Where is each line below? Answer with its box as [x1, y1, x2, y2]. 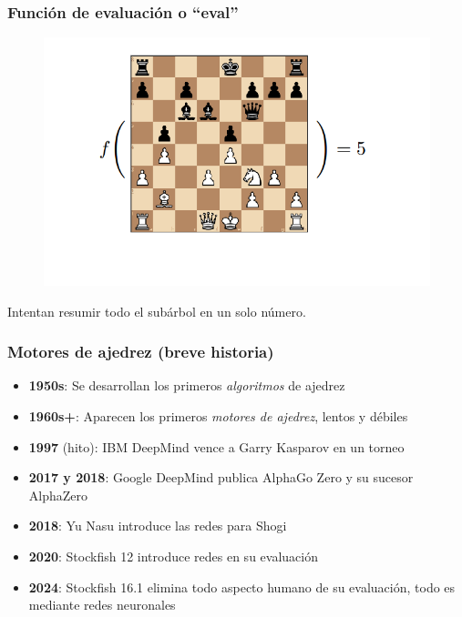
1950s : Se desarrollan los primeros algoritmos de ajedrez [28, 376, 345, 395]
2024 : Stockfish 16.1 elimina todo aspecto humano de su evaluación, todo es [28, 577, 456, 596]
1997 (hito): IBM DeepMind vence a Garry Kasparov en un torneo [28, 437, 405, 456]
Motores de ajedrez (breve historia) [7, 340, 274, 363]
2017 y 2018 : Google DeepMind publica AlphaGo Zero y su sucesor [28, 468, 414, 487]
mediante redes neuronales [28, 595, 176, 614]
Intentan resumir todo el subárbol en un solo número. [7, 301, 306, 320]
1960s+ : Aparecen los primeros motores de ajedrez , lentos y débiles [28, 407, 408, 425]
